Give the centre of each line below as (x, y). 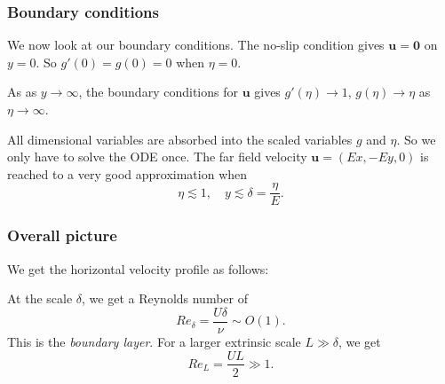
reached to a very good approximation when (127, 173)
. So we (416, 139)
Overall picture (62, 235)
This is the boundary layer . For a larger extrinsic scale (154, 341)
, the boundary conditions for (158, 92)
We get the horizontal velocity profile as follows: (138, 268)
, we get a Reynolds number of (165, 298)
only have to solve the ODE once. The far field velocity (157, 157)
